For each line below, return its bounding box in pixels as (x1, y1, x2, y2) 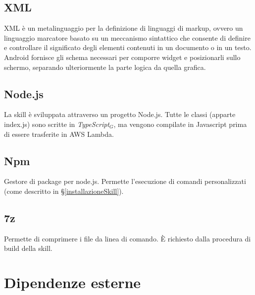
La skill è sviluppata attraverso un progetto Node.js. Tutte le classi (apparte (4, 109, 236, 119)
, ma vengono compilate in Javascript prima (113, 118, 247, 129)
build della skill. (4, 243, 52, 253)
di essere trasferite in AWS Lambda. (4, 128, 114, 139)
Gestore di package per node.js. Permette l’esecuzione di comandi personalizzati (4, 176, 246, 186)
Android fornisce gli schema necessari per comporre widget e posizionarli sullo (4, 52, 241, 62)
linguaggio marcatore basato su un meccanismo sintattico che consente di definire (4, 32, 251, 43)
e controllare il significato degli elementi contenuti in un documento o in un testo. (4, 42, 252, 53)
